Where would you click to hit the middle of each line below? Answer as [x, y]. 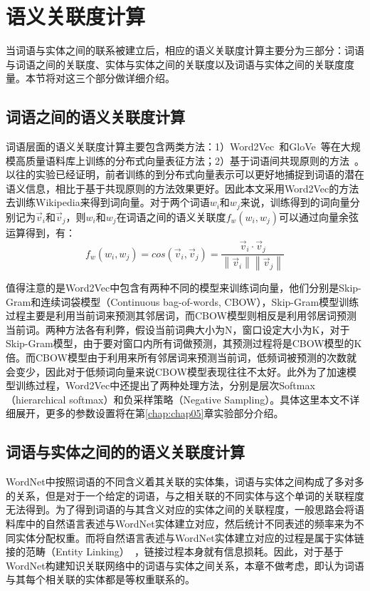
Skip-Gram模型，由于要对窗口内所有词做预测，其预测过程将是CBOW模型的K [184, 343]
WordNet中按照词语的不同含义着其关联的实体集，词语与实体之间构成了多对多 [185, 482]
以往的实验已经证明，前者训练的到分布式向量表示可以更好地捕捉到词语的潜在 [185, 174]
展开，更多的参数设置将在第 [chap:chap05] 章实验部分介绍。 [149, 413]
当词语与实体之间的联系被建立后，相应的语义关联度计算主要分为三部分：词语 [185, 50]
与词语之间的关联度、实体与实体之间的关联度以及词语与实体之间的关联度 [175, 64]
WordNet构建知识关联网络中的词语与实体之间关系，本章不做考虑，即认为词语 [185, 565]
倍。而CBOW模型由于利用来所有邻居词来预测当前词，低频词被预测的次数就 [181, 358]
